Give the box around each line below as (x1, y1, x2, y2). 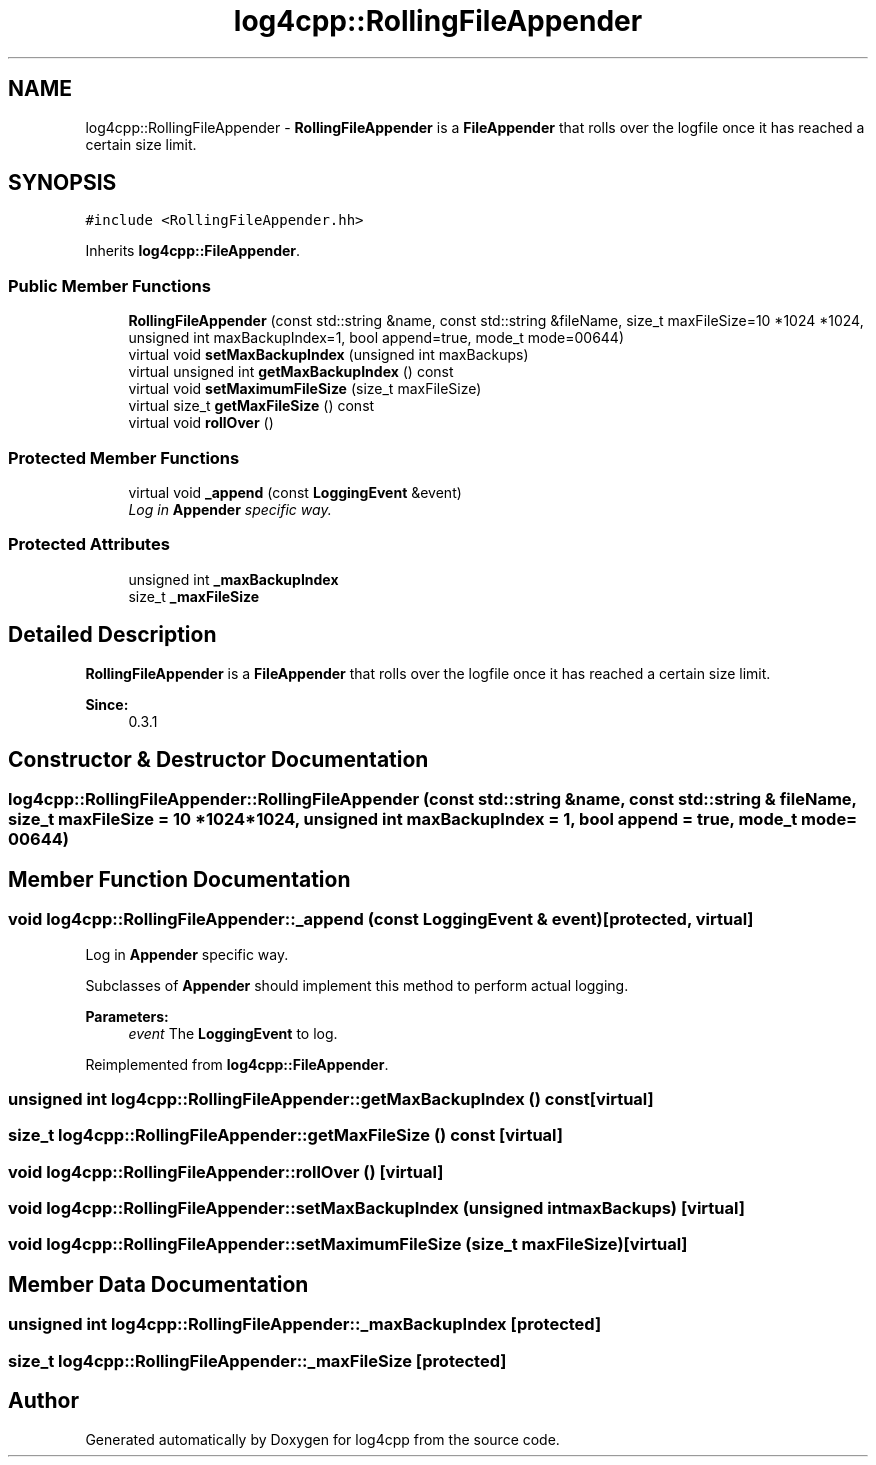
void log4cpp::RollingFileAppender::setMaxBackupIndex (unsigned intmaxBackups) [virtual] (8, 1198, 745, 1219)
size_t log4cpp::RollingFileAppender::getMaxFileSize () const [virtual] (8, 1125, 563, 1146)
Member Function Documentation (8, 866, 351, 892)
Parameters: (85, 1007, 169, 1025)
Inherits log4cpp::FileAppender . (85, 242, 301, 260)
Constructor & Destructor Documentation (8, 746, 429, 772)
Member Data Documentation (8, 1271, 309, 1297)
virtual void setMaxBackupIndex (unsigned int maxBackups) (128, 346, 529, 364)
